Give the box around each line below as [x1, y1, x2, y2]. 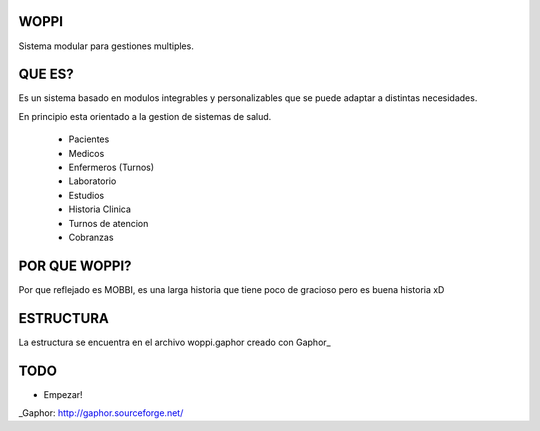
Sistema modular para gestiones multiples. [18, 40, 194, 52]
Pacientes [68, 133, 110, 145]
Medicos [68, 147, 105, 159]
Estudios [68, 189, 105, 201]
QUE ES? [18, 66, 74, 83]
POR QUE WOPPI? [18, 257, 132, 274]
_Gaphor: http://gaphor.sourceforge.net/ [18, 407, 184, 419]
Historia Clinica [68, 203, 132, 215]
